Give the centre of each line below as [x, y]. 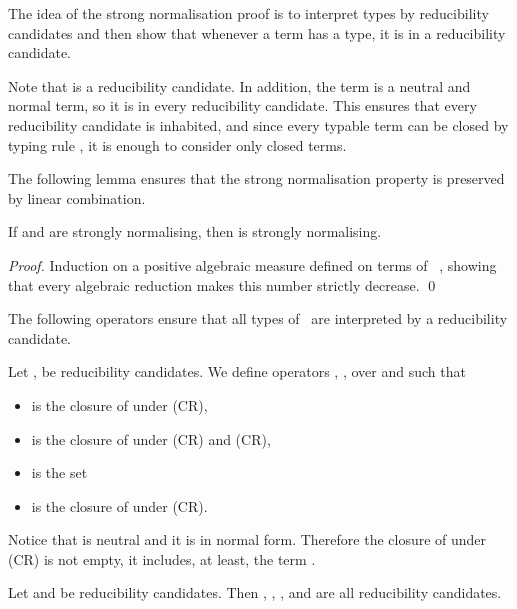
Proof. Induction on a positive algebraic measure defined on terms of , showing [252, 264]
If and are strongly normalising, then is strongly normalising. [195, 231]
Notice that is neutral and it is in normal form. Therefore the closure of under [247, 539]
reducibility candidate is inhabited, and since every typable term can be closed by [258, 124]
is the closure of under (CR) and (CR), [151, 438]
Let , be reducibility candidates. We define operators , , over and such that [237, 371]
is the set [59, 472]
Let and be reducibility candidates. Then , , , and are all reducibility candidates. [255, 592]
